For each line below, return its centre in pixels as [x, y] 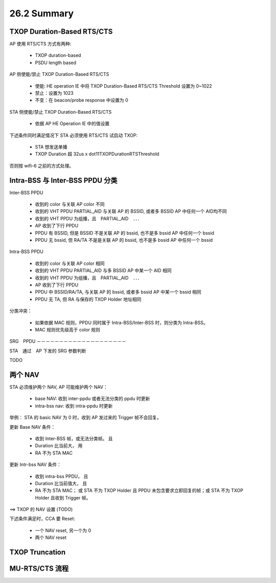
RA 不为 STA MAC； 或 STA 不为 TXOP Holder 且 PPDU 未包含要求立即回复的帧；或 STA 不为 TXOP [139, 491]
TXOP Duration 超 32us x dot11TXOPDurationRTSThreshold [97, 154]
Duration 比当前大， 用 [59, 446]
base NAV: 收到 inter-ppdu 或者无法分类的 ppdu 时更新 [93, 399]
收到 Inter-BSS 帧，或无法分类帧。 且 [74, 439]
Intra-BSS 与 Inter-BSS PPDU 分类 [63, 180]
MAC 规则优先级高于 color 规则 [68, 329]
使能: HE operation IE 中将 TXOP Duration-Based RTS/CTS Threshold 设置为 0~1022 [123, 86]
